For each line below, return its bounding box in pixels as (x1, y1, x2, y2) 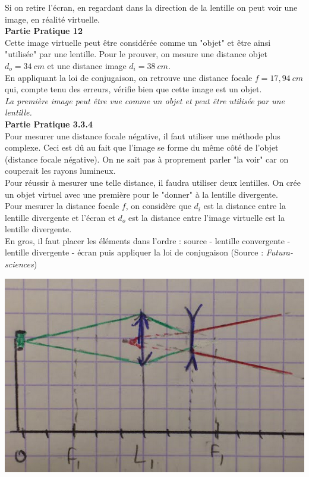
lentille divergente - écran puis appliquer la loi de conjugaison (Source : (5, 246, 264, 258)
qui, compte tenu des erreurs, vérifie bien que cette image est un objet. (5, 83, 262, 95)
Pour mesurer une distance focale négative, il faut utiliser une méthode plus (5, 129, 280, 142)
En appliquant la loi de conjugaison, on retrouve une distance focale (5, 71, 253, 83)
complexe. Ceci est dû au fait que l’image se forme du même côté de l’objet (5, 141, 279, 154)
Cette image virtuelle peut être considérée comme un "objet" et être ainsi (5, 36, 271, 48)
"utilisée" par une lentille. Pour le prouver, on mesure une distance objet (5, 48, 267, 60)
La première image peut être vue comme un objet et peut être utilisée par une (5, 94, 285, 107)
